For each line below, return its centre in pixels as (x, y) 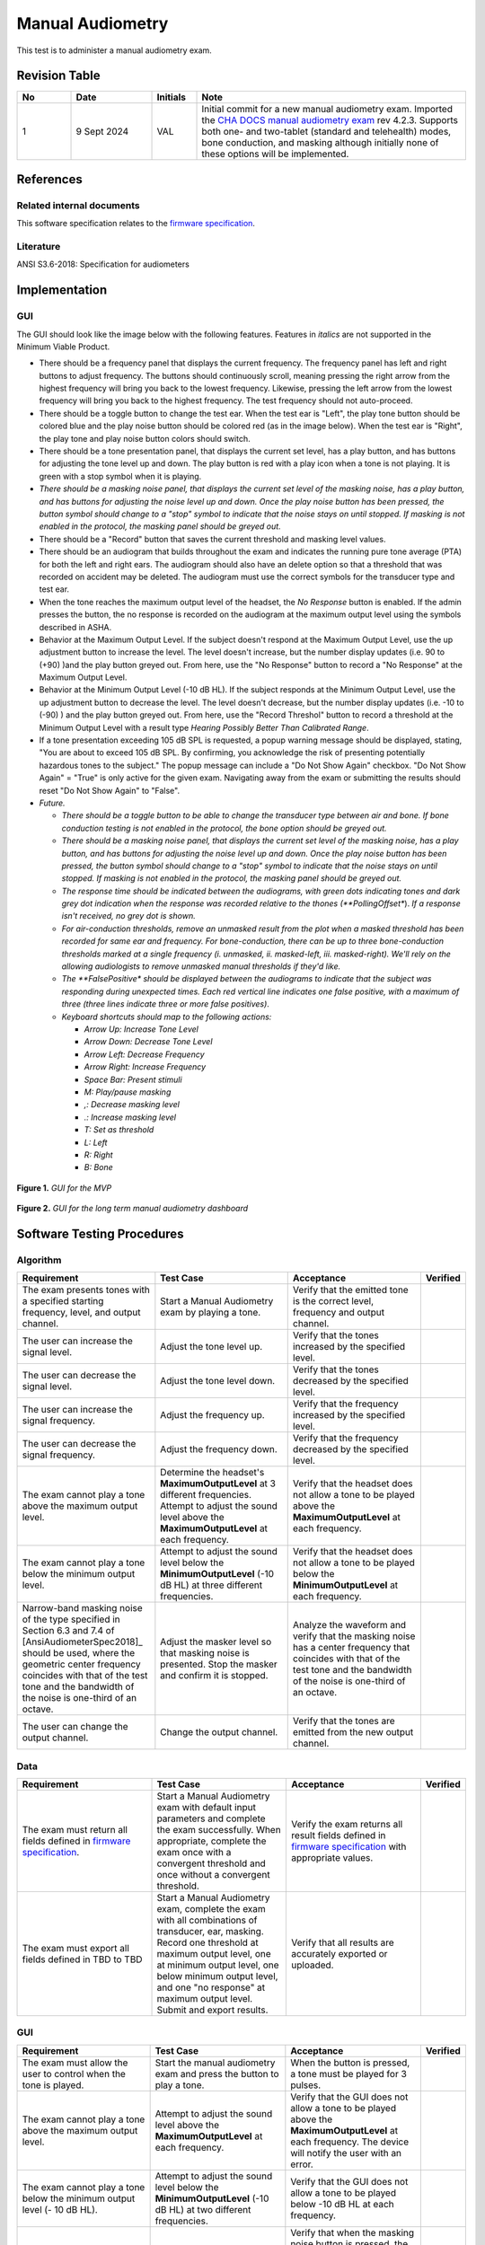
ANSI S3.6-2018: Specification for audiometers (103, 264)
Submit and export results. (212, 2010)
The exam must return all (75, 1829)
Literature (39, 246)
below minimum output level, (217, 1976)
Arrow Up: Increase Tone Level (141, 1029)
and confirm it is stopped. (214, 1676)
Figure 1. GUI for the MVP (64, 1188)
